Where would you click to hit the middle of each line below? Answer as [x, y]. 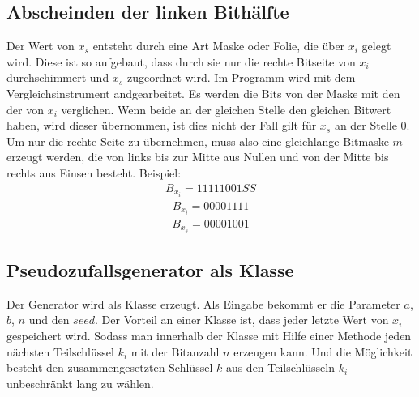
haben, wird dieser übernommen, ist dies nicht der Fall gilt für [162, 125]
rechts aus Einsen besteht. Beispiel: [94, 172]
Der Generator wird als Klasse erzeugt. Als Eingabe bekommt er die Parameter [203, 303]
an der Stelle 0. [372, 125]
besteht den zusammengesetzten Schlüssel [110, 367]
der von [25, 109]
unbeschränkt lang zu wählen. [80, 383]
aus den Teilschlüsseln [280, 367]
